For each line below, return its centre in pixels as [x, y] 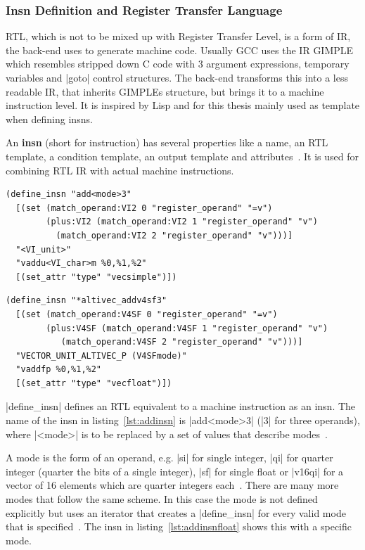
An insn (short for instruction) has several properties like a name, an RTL [167, 142]
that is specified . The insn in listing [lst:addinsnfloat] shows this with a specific [179, 526]
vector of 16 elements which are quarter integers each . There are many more [172, 485]
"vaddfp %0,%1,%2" [59, 370]
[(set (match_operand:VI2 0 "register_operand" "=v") [144, 208]
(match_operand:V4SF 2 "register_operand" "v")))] [182, 342]
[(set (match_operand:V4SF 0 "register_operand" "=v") [147, 314]
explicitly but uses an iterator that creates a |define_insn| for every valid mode [176, 512]
